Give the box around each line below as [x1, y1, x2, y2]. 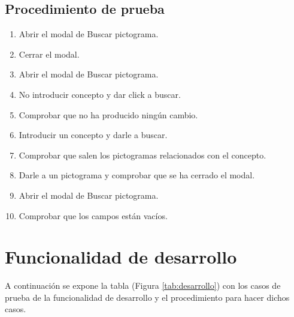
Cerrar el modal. [19, 47, 80, 60]
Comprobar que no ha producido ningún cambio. [19, 108, 198, 121]
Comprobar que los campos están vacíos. [19, 209, 168, 222]
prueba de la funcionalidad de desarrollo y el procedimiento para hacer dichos [5, 291, 290, 303]
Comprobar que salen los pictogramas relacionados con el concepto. [19, 148, 266, 161]
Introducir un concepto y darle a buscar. [19, 128, 168, 141]
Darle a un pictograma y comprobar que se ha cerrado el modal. [19, 169, 255, 181]
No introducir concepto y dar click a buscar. [19, 88, 181, 100]
